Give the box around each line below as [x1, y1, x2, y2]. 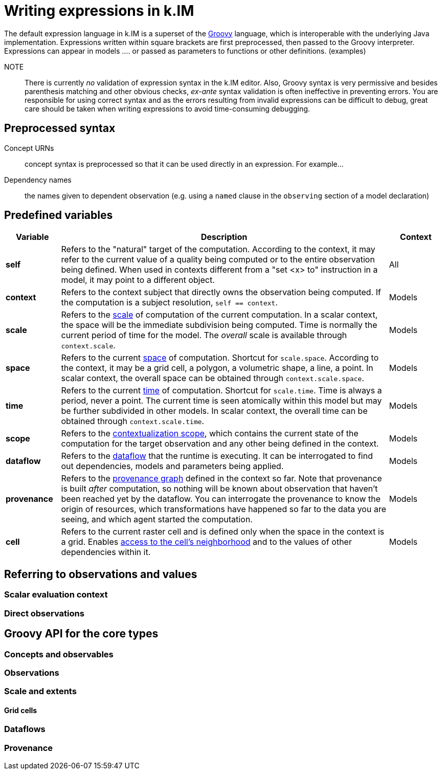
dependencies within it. [61, 547, 151, 558]
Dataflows [4, 724, 46, 735]
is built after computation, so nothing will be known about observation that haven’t [61, 483, 378, 494]
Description [201, 232, 248, 242]
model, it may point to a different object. [61, 275, 215, 285]
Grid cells [4, 705, 37, 715]
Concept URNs [4, 143, 54, 152]
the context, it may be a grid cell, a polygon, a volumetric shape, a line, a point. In [61, 363, 373, 373]
